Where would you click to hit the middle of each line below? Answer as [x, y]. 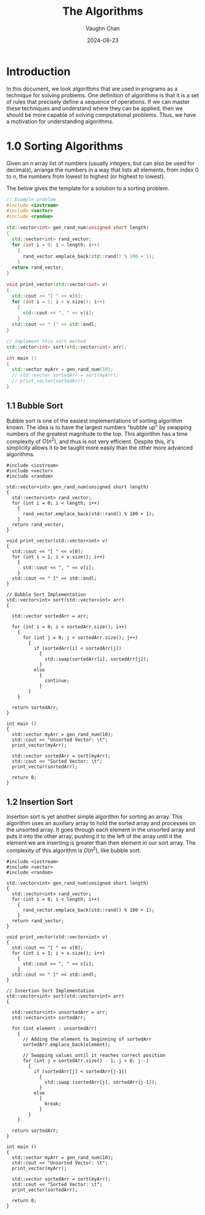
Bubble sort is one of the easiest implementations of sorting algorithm [94, 421]
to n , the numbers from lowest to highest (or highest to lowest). [86, 176]
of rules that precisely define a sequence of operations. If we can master [98, 101]
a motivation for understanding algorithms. [60, 121]
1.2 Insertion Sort [40, 801]
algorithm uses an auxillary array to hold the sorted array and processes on [101, 823]
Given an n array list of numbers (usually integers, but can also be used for [100, 163]
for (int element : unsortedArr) [54, 1028]
